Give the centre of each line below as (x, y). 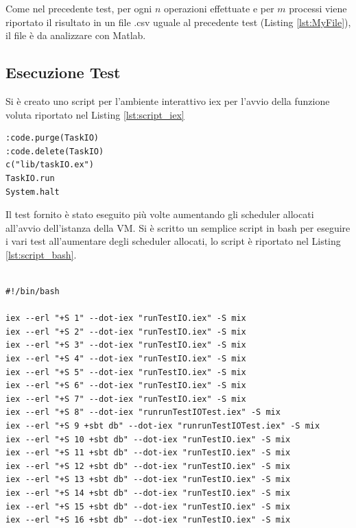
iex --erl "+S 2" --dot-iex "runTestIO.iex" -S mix (126, 332)
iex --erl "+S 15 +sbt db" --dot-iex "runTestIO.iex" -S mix (148, 506)
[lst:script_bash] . (41, 254)
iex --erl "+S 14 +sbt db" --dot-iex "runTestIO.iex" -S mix (148, 493)
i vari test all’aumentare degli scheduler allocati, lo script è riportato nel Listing (173, 241)
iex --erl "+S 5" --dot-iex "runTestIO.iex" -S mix (126, 372)
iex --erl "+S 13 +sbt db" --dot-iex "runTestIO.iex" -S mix (148, 480)
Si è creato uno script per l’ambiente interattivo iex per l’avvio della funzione (168, 100)
